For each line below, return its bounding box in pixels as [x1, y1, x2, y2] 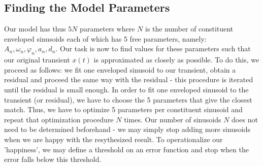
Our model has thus [4, 23, 66, 34]
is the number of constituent [145, 23, 234, 34]
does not [232, 114, 258, 124]
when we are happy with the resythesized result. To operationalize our [4, 134, 223, 144]
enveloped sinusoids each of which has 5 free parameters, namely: [4, 33, 207, 44]
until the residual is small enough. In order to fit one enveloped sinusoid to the [4, 84, 249, 94]
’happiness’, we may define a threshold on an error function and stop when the [4, 144, 249, 154]
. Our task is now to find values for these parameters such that [55, 43, 251, 54]
